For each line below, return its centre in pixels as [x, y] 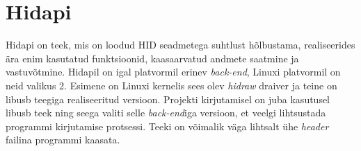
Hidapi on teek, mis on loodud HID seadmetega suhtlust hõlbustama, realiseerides [180, 45]
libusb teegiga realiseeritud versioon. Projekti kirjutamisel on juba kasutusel [168, 99]
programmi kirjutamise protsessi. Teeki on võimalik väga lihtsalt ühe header [167, 126]
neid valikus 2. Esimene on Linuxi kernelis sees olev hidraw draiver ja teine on [171, 85]
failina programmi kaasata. [63, 140]
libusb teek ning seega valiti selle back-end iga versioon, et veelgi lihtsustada [166, 113]
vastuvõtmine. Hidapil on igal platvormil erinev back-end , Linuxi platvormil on [173, 72]
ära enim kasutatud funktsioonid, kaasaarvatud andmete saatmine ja [152, 58]
